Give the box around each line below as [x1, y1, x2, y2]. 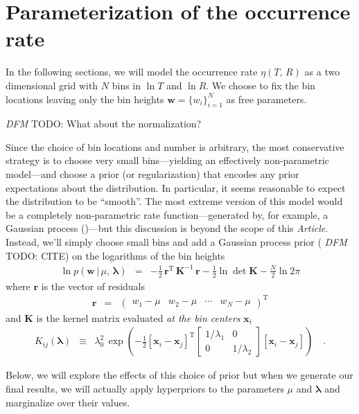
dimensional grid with [6, 78, 98, 92]
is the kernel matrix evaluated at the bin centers [36, 310, 240, 325]
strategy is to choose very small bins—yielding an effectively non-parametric [6, 153, 329, 168]
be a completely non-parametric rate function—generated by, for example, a [6, 207, 329, 222]
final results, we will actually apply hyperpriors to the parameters [6, 381, 284, 395]
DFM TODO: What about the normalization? [6, 116, 202, 131]
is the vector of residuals [41, 278, 146, 293]
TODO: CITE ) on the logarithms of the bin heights [6, 248, 225, 262]
